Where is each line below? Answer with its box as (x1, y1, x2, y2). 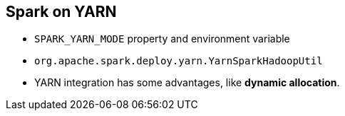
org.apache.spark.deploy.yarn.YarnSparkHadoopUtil (34, 55, 323, 67)
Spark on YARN (6, 3, 117, 21)
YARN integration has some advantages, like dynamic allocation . (34, 76, 340, 89)
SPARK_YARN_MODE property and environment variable (34, 33, 290, 45)
